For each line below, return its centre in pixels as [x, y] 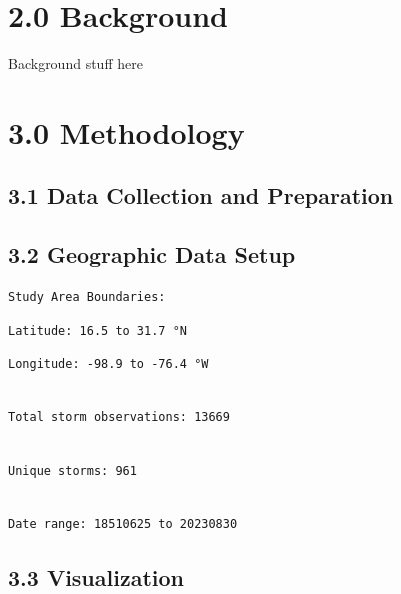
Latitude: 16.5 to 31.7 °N [97, 330]
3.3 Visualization [96, 576]
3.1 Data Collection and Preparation [201, 195]
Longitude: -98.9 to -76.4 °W [108, 364]
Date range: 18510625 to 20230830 [123, 523]
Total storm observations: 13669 [119, 417]
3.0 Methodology [126, 131]
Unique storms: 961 [72, 470]
